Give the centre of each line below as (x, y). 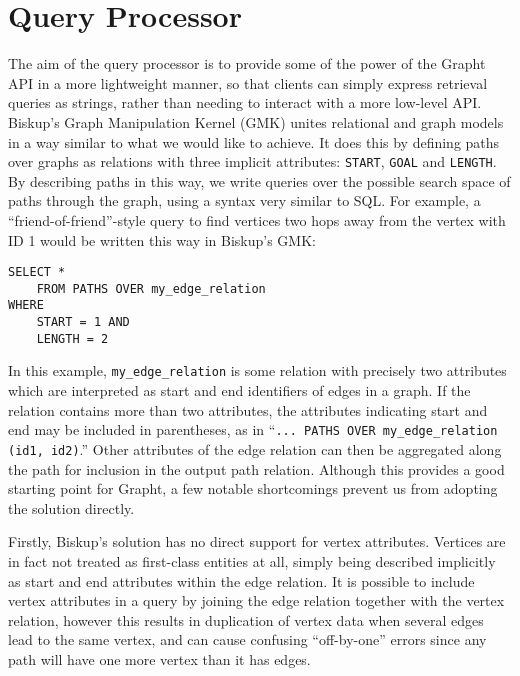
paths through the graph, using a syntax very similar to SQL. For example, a (244, 200)
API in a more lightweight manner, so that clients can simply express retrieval (248, 82)
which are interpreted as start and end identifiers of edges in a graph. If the (239, 390)
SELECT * (37, 272)
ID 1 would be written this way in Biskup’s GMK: (162, 239)
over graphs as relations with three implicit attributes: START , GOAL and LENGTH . (252, 161)
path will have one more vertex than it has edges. (159, 658)
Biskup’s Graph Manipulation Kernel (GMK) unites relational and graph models (256, 121)
